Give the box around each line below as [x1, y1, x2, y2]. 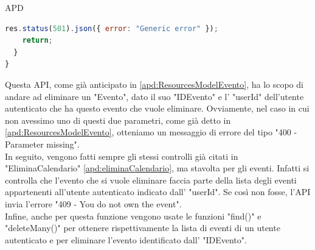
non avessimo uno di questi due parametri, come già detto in [5, 113, 231, 126]
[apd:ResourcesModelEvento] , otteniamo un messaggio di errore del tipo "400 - [5, 126, 297, 138]
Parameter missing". [5, 137, 80, 150]
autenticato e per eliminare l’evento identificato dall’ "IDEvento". [5, 233, 247, 246]
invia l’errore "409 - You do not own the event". [5, 197, 182, 210]
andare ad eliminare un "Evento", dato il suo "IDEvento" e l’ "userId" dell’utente [5, 90, 304, 102]
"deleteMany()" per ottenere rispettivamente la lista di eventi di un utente [5, 221, 280, 234]
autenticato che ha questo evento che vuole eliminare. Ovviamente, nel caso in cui [5, 102, 310, 115]
